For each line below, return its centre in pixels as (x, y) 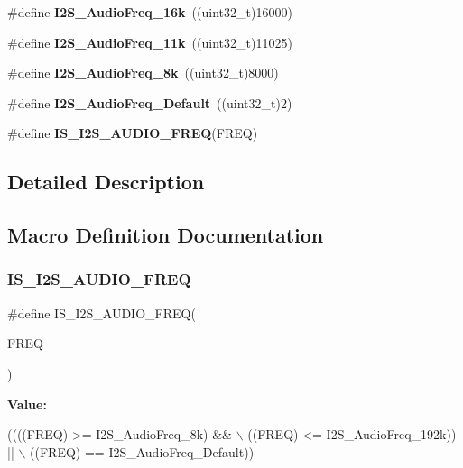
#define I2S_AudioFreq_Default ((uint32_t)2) (150, 102)
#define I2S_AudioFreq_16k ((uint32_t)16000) (150, 12)
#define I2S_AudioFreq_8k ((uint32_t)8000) (143, 73)
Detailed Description (106, 182)
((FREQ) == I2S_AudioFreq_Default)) (142, 451)
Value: (27, 404)
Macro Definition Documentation (166, 235)
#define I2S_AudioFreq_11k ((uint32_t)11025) (150, 42)
